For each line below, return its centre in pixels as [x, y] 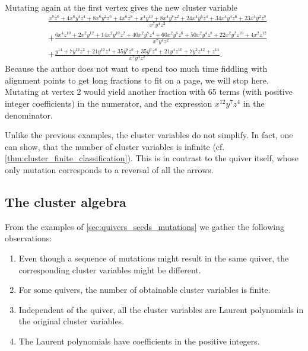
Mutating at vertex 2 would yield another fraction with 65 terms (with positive [149, 92]
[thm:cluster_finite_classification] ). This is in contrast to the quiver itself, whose [152, 158]
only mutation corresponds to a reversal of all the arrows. [109, 169]
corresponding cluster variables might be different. [110, 269]
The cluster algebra [66, 201]
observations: [28, 238]
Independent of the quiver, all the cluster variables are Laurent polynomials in [161, 309]
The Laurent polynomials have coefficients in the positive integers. [139, 341]
